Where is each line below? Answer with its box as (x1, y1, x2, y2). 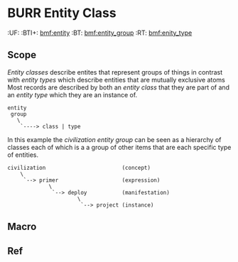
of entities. (7, 151, 39, 159)
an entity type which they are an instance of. (7, 90, 138, 99)
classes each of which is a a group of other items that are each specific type (7, 143, 232, 151)
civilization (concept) (7, 164, 151, 171)
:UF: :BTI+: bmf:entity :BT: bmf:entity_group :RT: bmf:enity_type (7, 28, 193, 37)
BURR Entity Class (7, 5, 117, 21)
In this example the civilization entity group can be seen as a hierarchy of (7, 135, 222, 143)
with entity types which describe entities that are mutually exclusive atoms (7, 75, 225, 84)
